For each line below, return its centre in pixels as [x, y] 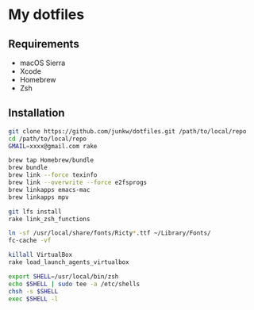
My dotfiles [46, 15]
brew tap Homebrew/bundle [51, 160]
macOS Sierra [42, 63]
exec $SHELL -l [33, 299]
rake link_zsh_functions [49, 219]
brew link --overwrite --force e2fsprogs [78, 183]
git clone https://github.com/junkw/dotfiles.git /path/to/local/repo [127, 131]
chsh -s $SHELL [33, 291]
